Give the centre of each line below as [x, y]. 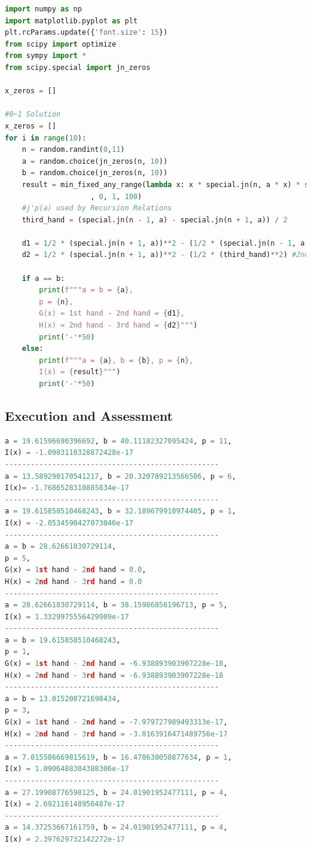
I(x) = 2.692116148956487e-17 [65, 804]
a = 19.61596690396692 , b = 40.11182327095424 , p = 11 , [118, 441]
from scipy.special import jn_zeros [78, 67]
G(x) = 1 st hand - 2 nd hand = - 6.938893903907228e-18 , [116, 664]
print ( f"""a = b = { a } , [86, 290]
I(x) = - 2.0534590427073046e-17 [69, 523]
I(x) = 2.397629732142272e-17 [65, 839]
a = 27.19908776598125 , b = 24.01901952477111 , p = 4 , [116, 792]
